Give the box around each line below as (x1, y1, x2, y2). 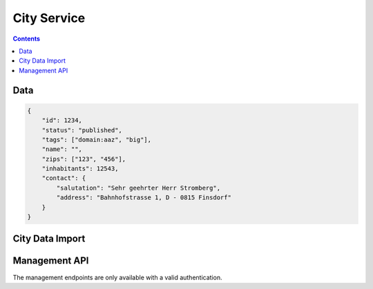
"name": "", (41, 146, 83, 153)
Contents (12, 34, 41, 43)
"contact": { (41, 175, 86, 182)
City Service (12, 10, 86, 26)
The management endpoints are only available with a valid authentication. (12, 273, 222, 281)
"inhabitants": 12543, (41, 165, 119, 172)
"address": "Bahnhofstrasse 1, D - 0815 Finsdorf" (56, 194, 231, 201)
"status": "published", (41, 126, 122, 134)
